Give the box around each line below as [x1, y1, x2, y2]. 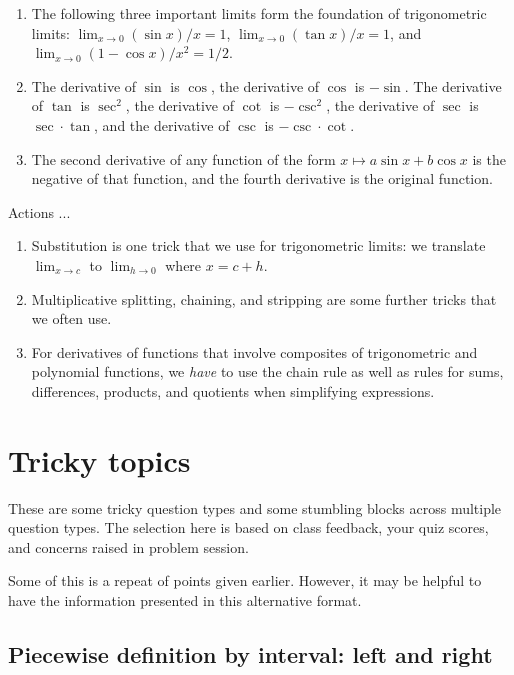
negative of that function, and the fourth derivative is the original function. [31, 168, 493, 189]
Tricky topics [8, 439, 191, 480]
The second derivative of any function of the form [31, 148, 336, 169]
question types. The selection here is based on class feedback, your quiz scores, [8, 517, 489, 538]
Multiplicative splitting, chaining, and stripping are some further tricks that [31, 288, 497, 309]
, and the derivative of [94, 114, 230, 135]
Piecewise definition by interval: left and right [8, 638, 493, 669]
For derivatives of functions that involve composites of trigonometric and [31, 341, 478, 362]
